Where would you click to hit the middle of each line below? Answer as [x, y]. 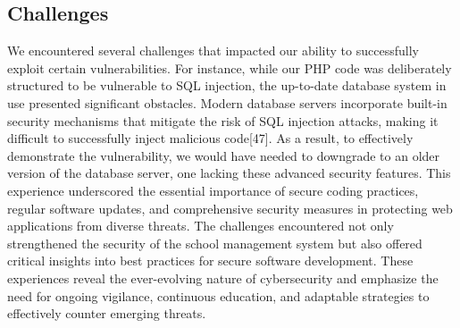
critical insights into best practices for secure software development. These [210, 261]
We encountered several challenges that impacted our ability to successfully [213, 50]
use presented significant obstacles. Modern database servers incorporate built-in [227, 102]
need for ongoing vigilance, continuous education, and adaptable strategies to [218, 295]
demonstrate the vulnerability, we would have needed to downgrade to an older [224, 155]
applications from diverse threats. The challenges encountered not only [201, 226]
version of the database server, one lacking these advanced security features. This [229, 173]
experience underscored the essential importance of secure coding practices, [213, 190]
